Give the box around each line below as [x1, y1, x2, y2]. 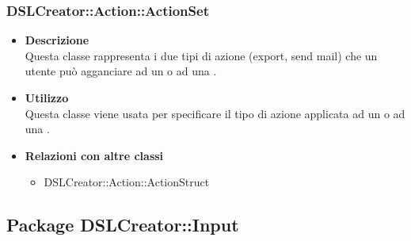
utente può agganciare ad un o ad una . [25, 63, 217, 79]
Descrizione [25, 32, 89, 48]
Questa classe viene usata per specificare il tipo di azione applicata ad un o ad [25, 105, 405, 121]
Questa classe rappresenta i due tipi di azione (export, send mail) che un [25, 47, 378, 63]
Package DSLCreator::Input [6, 212, 239, 237]
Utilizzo [25, 90, 69, 105]
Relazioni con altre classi [25, 147, 164, 163]
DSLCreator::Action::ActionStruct [44, 174, 210, 190]
